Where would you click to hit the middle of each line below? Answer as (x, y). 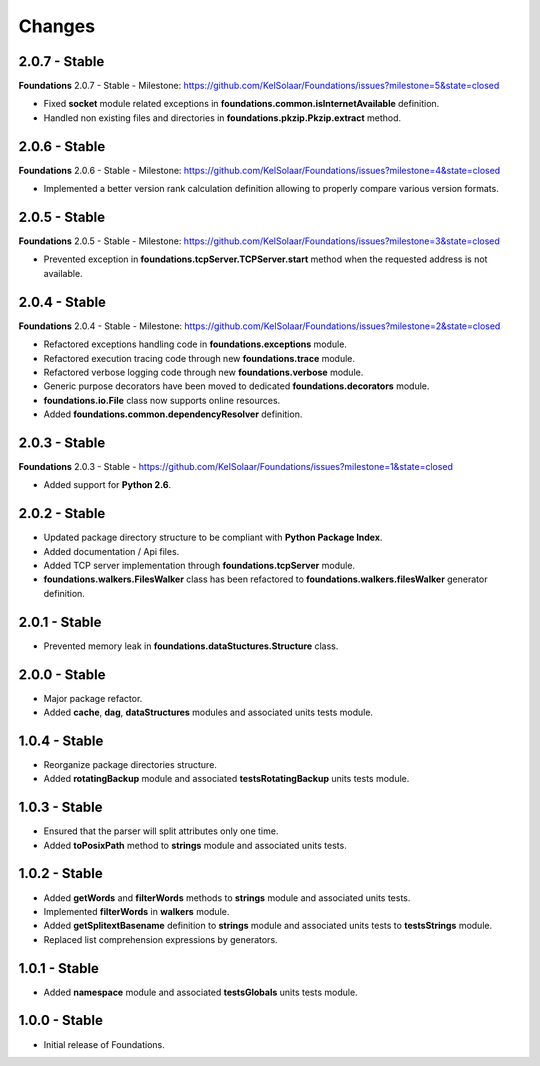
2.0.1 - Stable (60, 621)
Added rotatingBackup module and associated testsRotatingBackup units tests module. (226, 779)
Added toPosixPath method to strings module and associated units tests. (195, 845)
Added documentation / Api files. (111, 551)
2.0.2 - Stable (62, 513)
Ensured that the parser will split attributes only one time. (161, 831)
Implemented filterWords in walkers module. (136, 911)
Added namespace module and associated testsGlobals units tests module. (201, 992)
